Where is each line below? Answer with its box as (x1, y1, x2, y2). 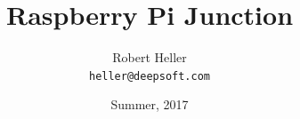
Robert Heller (112, 48, 187, 67)
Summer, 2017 (110, 95, 189, 114)
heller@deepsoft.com (88, 69, 211, 83)
